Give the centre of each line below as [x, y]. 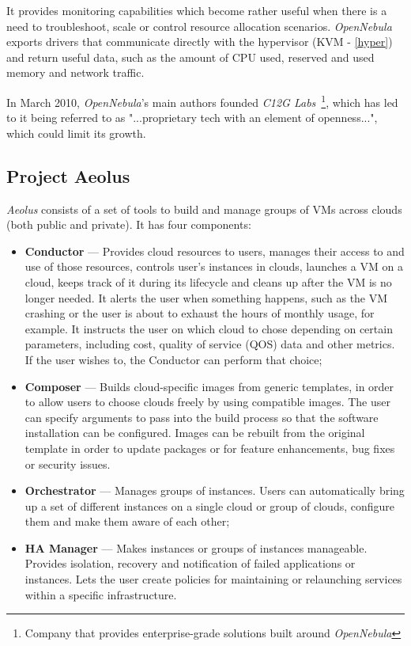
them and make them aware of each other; [127, 521]
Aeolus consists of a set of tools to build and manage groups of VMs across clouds [204, 209]
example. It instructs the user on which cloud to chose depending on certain [209, 328]
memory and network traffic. [75, 72]
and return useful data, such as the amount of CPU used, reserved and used [190, 57]
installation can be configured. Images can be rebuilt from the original [195, 433]
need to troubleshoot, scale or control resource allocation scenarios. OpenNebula [199, 26]
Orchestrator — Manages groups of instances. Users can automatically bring [215, 490]
